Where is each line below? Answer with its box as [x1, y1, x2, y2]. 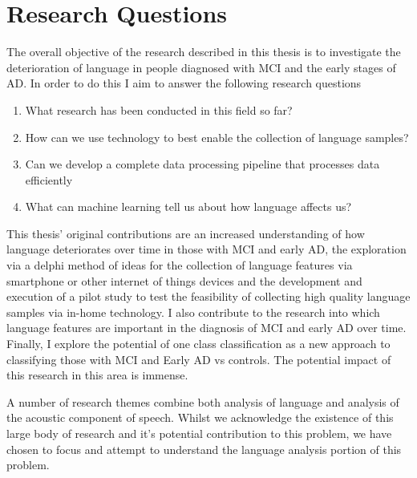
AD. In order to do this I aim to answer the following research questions [6, 75, 362, 91]
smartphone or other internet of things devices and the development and [6, 272, 362, 289]
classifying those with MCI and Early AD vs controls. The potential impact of [6, 350, 391, 367]
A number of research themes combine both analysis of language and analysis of [6, 393, 399, 410]
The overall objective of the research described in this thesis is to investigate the [6, 43, 401, 60]
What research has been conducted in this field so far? [25, 101, 293, 118]
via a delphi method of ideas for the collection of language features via [6, 257, 353, 273]
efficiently [25, 171, 73, 188]
